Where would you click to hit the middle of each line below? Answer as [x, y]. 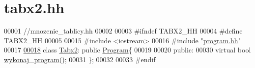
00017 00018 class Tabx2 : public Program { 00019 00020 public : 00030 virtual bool [127, 50]
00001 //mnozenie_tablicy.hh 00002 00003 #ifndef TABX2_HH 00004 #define [123, 31]
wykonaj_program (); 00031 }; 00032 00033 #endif [80, 59]
